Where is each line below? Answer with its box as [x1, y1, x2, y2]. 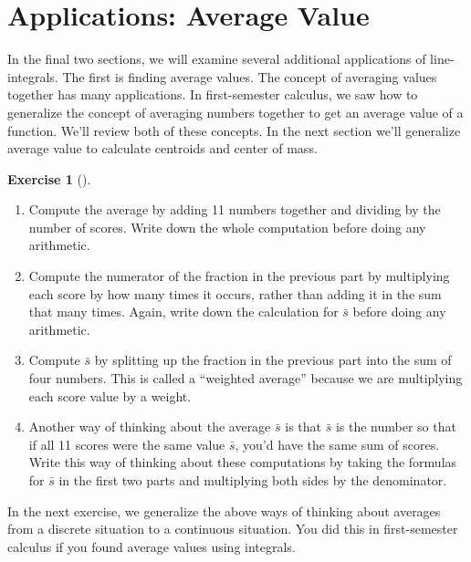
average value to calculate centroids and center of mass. [7, 139, 318, 158]
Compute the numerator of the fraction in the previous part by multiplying [28, 266, 450, 286]
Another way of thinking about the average [28, 417, 271, 436]
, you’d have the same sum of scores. [235, 434, 440, 453]
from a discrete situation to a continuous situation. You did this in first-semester [7, 519, 458, 538]
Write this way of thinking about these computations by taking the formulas [28, 453, 457, 472]
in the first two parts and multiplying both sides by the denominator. [58, 471, 447, 489]
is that [285, 417, 322, 436]
